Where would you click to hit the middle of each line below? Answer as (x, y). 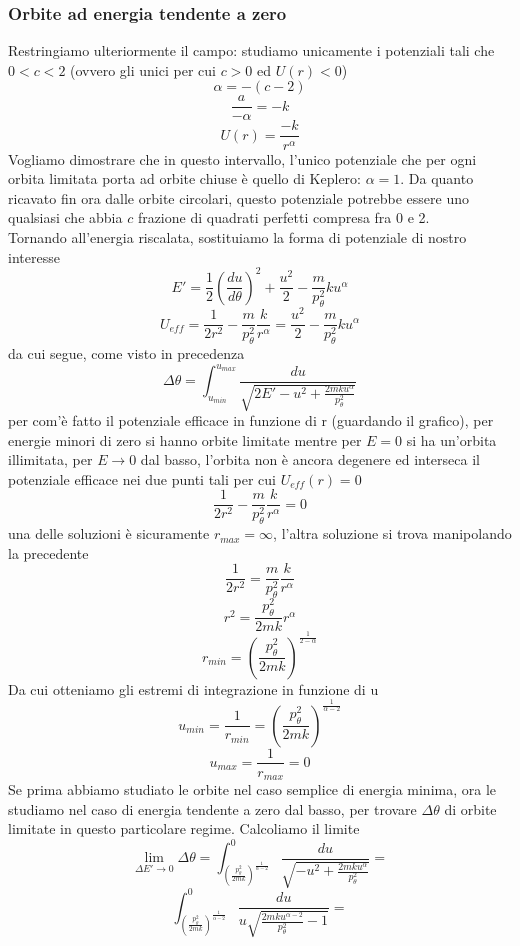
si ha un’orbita (451, 439)
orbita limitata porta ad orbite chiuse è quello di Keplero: (184, 178)
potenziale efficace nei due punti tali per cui (142, 478)
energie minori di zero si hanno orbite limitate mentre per (185, 439)
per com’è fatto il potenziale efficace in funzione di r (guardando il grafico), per (251, 420)
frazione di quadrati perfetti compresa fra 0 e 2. (283, 217)
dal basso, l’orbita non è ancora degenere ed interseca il (310, 459)
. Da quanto (437, 178)
